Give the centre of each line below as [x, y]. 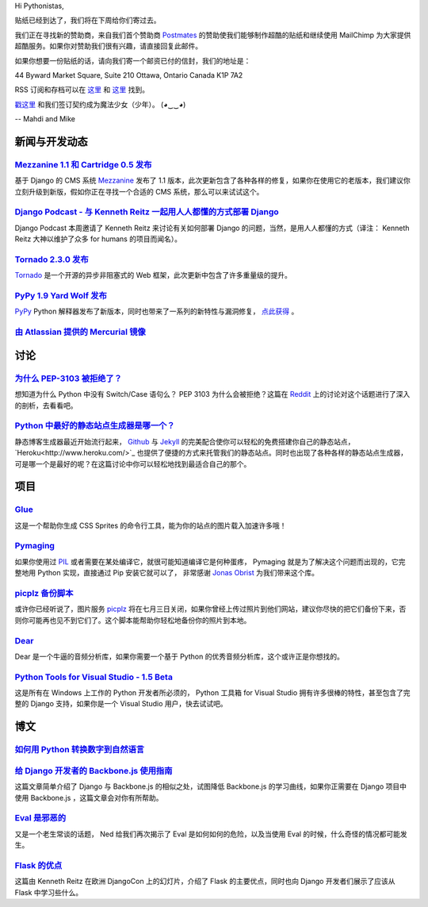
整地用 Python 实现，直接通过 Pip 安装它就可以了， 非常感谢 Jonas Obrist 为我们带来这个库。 [166, 573]
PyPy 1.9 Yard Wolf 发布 [61, 296]
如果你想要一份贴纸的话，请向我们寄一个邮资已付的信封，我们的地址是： [133, 60]
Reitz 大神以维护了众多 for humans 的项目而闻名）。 [98, 239]
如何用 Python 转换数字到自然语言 [80, 750]
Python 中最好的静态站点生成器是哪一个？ [95, 426]
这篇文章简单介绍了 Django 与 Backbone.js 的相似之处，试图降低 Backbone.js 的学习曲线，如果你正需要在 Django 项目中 [211, 786]
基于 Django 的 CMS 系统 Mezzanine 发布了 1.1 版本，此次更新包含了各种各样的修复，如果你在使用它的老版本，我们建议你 [213, 181]
